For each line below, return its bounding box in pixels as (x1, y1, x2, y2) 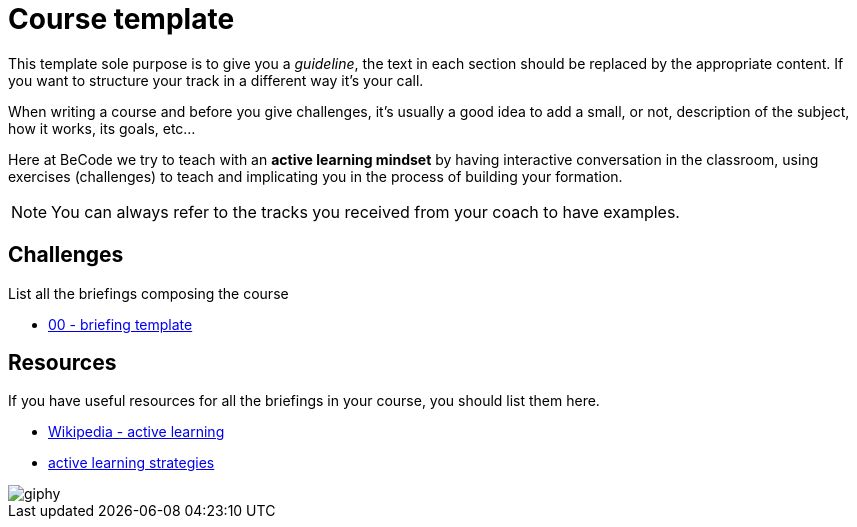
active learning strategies (48, 454, 215, 472)
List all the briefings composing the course (8, 284, 289, 302)
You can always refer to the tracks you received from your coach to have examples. (51, 201, 680, 222)
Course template (8, 2, 235, 36)
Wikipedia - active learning (48, 423, 225, 441)
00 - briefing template (48, 315, 193, 333)
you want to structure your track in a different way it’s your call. (8, 71, 424, 89)
